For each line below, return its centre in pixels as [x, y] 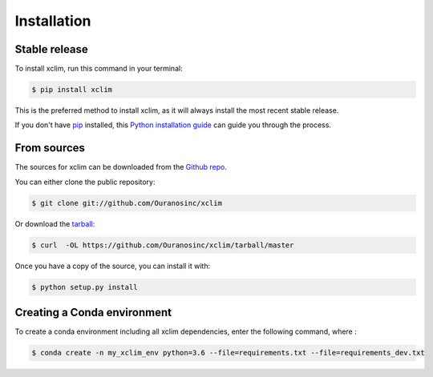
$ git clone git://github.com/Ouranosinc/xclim [127, 203]
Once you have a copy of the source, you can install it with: [113, 266]
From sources [50, 148]
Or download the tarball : [55, 223]
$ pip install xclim [72, 90]
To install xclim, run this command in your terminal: [99, 69]
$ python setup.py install [85, 287]
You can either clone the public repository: [85, 182]
